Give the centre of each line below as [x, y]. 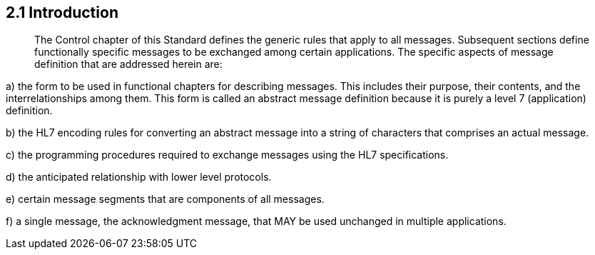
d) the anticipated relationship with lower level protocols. [139, 177]
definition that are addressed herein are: [128, 64]
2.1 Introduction [62, 12]
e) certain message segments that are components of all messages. [165, 199]
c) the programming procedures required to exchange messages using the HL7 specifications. [227, 155]
